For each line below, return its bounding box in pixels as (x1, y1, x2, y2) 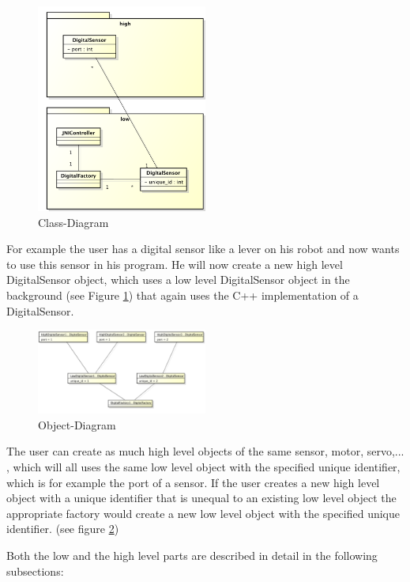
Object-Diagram (38, 416, 116, 433)
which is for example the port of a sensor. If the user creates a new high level (6, 474, 380, 490)
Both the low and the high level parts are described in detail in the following (6, 546, 378, 563)
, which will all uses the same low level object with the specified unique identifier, (6, 458, 401, 474)
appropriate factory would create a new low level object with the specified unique (6, 505, 401, 521)
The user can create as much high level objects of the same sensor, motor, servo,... (6, 443, 404, 459)
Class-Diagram (38, 214, 109, 230)
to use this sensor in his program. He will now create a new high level (6, 255, 343, 272)
